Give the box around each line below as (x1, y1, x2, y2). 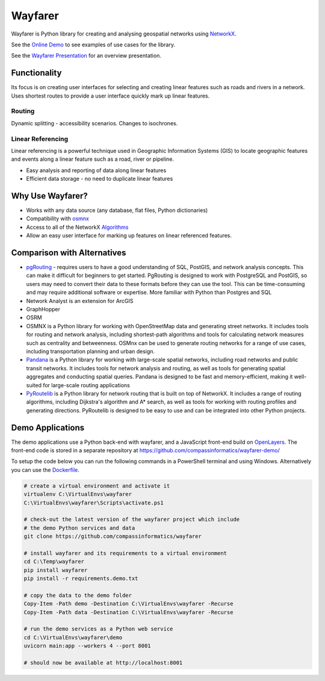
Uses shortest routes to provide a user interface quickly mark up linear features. (11, 92, 210, 99)
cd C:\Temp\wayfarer (23, 558, 84, 565)
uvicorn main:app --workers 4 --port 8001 (23, 642, 151, 650)
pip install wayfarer (23, 567, 88, 573)
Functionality (11, 68, 62, 78)
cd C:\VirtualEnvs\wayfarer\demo (23, 634, 123, 641)
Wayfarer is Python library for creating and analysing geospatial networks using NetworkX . (11, 30, 237, 37)
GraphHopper (26, 306, 60, 313)
